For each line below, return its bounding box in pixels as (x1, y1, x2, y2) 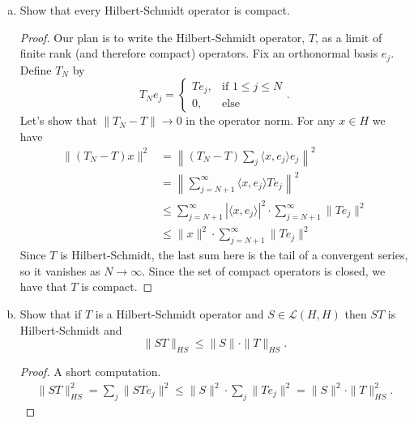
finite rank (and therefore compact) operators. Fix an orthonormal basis (19, 45, 378, 62)
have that (19, 278, 67, 295)
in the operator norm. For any (186, 112, 335, 129)
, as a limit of (315, 28, 382, 45)
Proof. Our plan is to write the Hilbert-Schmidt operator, (19, 28, 305, 45)
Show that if (19, 305, 82, 322)
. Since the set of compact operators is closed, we (142, 262, 386, 279)
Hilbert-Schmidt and (19, 321, 122, 338)
